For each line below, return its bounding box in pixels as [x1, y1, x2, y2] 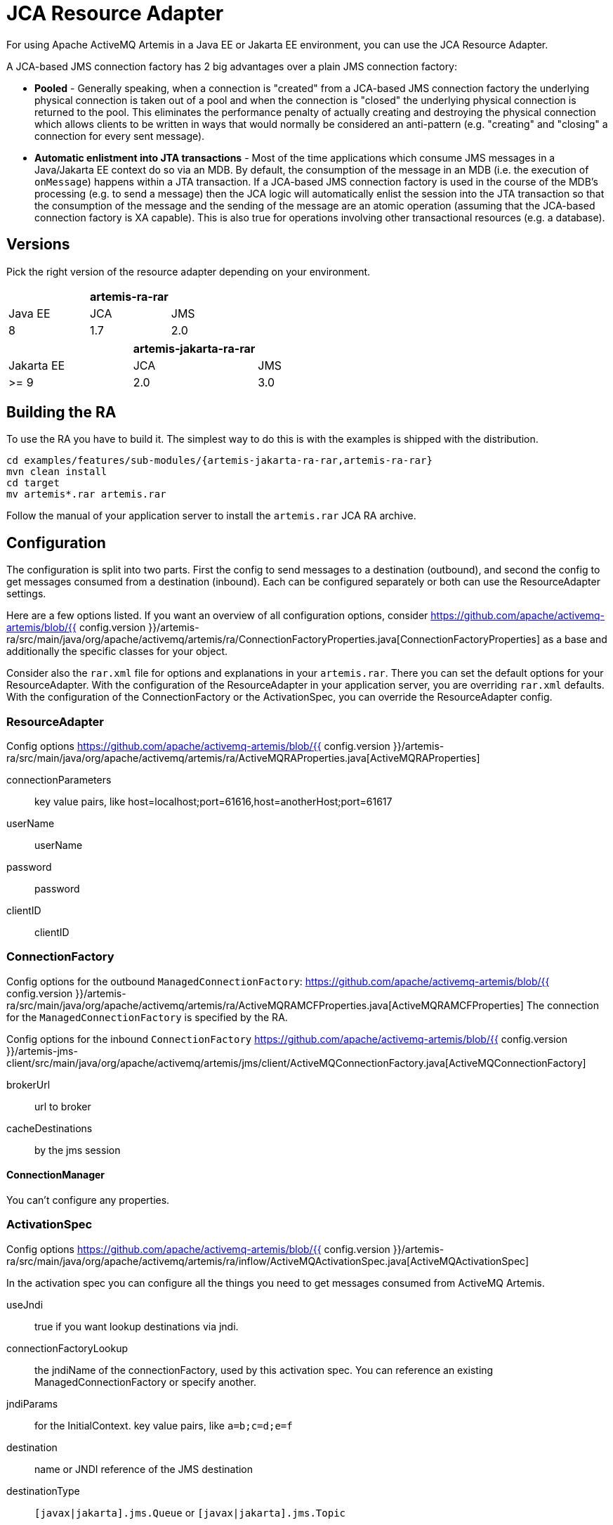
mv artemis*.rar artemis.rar [6, 488, 166, 500]
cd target [6, 477, 60, 489]
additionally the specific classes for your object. [6, 645, 228, 658]
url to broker [34, 1100, 91, 1112]
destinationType [6, 1484, 80, 1497]
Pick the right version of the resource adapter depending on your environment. [6, 265, 371, 278]
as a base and [543, 633, 607, 646]
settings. [6, 588, 46, 600]
